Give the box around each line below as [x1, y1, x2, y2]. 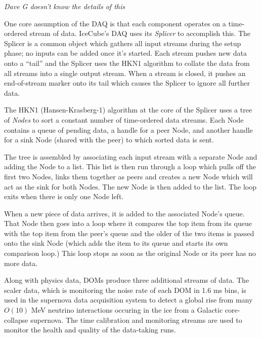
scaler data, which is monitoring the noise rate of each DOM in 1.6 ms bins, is [4, 284, 246, 295]
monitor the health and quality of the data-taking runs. [4, 324, 176, 335]
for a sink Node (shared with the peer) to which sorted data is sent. [4, 134, 214, 145]
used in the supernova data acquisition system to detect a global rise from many [4, 294, 253, 305]
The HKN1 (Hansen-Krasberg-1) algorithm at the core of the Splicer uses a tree [4, 104, 252, 115]
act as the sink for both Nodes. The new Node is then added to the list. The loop [4, 181, 256, 192]
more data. [4, 257, 38, 268]
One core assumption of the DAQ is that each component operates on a [4, 18, 226, 28]
